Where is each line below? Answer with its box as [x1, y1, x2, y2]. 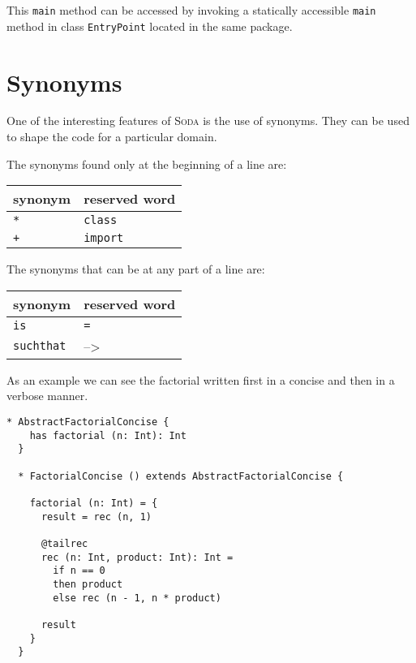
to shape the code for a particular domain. [6, 128, 217, 145]
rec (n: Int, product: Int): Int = [41, 551, 234, 563]
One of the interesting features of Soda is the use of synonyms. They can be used [6, 112, 410, 129]
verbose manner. [6, 387, 88, 404]
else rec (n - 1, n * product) [53, 592, 221, 604]
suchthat [13, 339, 66, 353]
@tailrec [41, 537, 88, 549]
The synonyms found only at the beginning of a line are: [6, 155, 287, 172]
